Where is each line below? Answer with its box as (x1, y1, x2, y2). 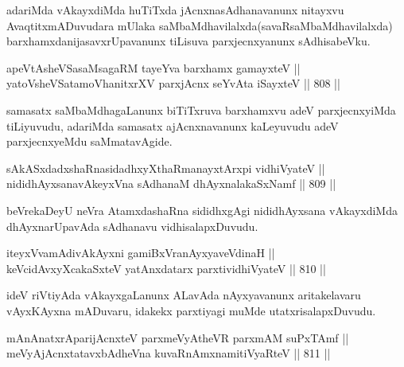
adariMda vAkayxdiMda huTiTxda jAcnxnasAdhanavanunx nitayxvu (6, 2, 344, 18)
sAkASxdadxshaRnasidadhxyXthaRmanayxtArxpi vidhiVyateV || (6, 159, 325, 176)
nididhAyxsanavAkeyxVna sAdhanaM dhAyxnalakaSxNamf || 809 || (6, 175, 336, 192)
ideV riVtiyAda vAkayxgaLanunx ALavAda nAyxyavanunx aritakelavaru (6, 287, 361, 303)
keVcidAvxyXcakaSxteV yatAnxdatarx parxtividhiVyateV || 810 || (6, 260, 326, 276)
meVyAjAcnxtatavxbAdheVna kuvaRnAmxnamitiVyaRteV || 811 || (6, 345, 331, 361)
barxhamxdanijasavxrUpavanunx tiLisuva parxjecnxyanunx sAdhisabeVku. (6, 33, 371, 49)
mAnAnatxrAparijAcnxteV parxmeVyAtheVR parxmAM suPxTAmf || (6, 329, 349, 346)
